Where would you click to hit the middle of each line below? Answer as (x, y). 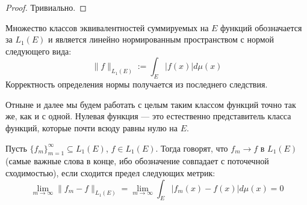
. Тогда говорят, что (192, 148)
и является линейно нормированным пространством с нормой (161, 39)
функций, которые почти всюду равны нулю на (91, 127)
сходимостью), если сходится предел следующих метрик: (110, 172)
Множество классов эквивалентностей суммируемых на (107, 27)
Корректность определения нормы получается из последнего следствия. (137, 84)
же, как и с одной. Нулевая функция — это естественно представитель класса (148, 116)
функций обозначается (261, 27)
